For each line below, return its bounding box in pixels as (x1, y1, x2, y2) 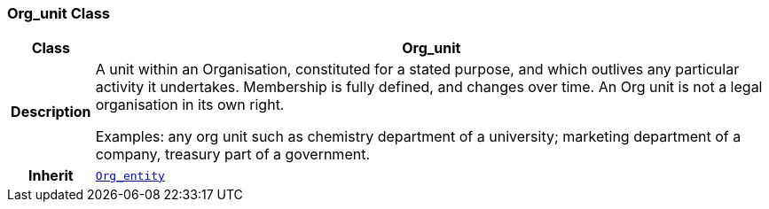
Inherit (27, 166, 74, 185)
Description (11, 103, 91, 121)
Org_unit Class (7, 4, 111, 22)
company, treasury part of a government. (95, 145, 371, 164)
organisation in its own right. (95, 96, 285, 114)
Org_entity (95, 168, 165, 182)
